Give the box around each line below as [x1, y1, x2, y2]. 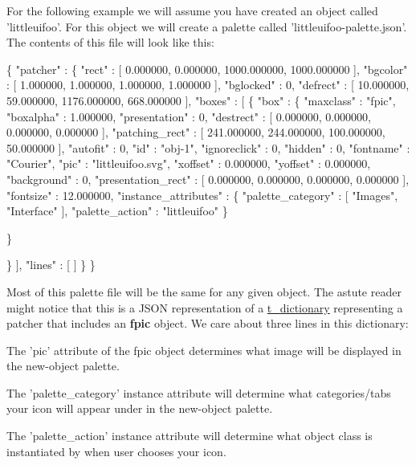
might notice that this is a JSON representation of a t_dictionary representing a [6, 299, 403, 316]
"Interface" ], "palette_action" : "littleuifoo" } [6, 202, 228, 219]
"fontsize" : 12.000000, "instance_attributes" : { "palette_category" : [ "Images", [6, 186, 398, 203]
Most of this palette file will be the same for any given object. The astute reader [6, 283, 402, 300]
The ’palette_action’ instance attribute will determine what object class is [6, 427, 373, 444]
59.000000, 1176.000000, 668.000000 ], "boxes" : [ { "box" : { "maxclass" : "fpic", [6, 92, 396, 108]
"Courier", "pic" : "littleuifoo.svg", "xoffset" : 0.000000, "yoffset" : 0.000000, [6, 155, 371, 172]
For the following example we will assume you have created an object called [6, 2, 378, 18]
